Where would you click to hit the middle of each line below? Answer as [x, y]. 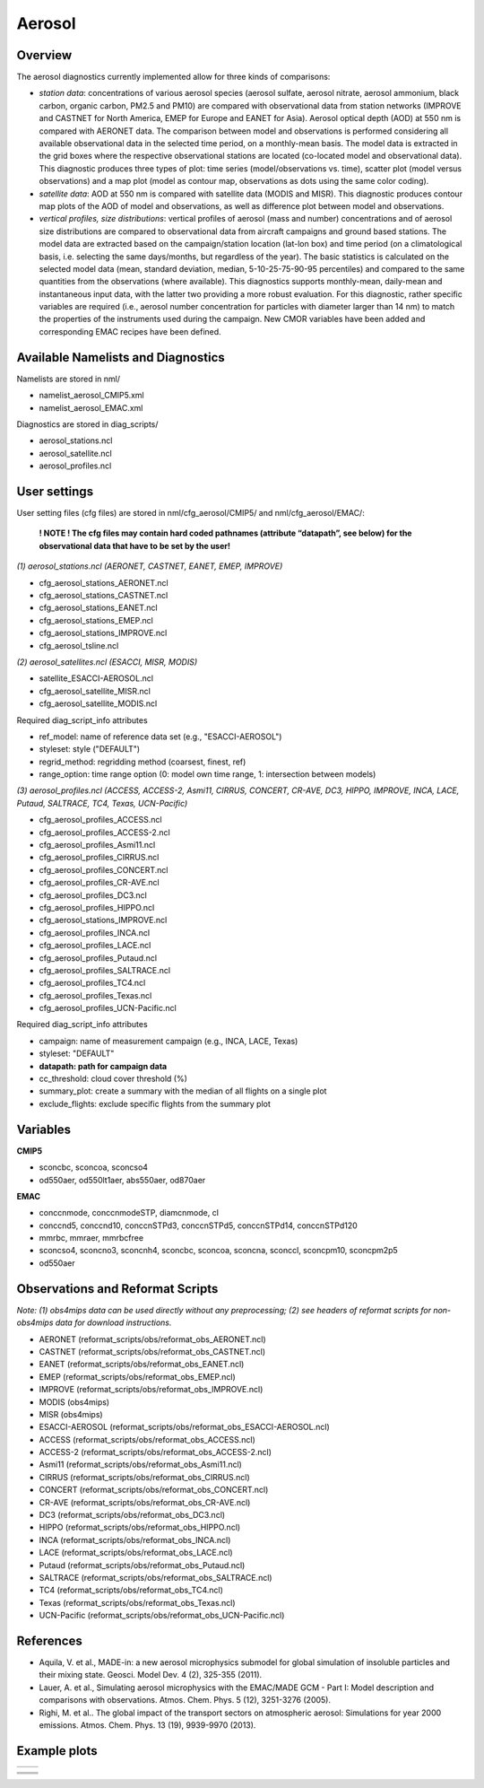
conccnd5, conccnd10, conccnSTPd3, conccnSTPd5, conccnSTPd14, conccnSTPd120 [198, 1225]
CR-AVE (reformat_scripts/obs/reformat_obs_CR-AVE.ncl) [145, 1502]
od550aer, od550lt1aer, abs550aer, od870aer [122, 1180]
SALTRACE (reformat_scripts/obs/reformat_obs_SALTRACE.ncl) [156, 1577]
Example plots [57, 1751]
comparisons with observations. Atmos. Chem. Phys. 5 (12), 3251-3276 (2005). [185, 1700]
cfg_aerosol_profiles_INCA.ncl [95, 932]
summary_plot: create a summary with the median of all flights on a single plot [183, 1091]
